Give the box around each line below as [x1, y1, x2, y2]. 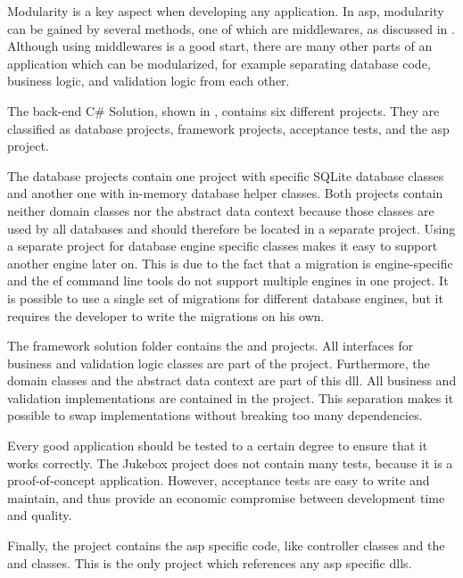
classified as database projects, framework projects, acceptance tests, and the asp [7, 119, 450, 137]
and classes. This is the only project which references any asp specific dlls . [7, 553, 412, 572]
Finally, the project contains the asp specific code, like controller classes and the [7, 536, 445, 555]
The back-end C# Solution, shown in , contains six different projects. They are [7, 101, 440, 120]
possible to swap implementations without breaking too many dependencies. [7, 406, 423, 425]
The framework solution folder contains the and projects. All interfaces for [7, 336, 414, 355]
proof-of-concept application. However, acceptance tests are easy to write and [7, 471, 430, 490]
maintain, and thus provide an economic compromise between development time [7, 488, 445, 507]
